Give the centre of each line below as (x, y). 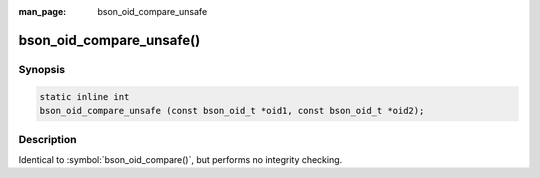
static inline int (84, 96)
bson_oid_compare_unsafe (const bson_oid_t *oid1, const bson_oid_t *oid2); (232, 110)
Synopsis (41, 69)
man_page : (42, 11)
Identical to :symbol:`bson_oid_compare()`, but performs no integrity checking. (180, 159)
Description (47, 140)
